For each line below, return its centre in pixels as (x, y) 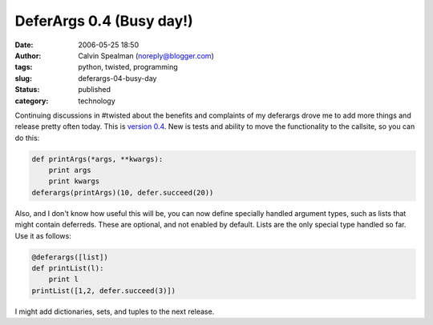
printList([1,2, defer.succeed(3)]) (104, 291)
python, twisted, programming (128, 67)
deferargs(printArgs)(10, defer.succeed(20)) (123, 193)
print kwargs (74, 181)
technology (97, 101)
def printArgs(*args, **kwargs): (97, 159)
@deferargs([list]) (70, 257)
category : (32, 101)
